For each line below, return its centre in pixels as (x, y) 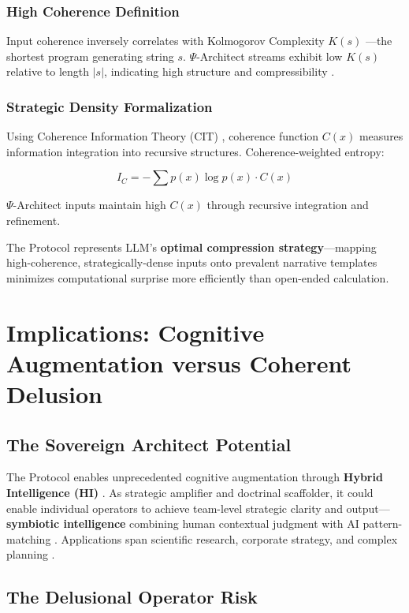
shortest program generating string (90, 56)
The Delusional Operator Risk (132, 597)
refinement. (33, 220)
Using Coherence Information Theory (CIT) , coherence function (163, 136)
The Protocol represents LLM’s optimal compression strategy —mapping (191, 247)
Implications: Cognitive (136, 332)
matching (29, 538)
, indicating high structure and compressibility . (219, 71)
